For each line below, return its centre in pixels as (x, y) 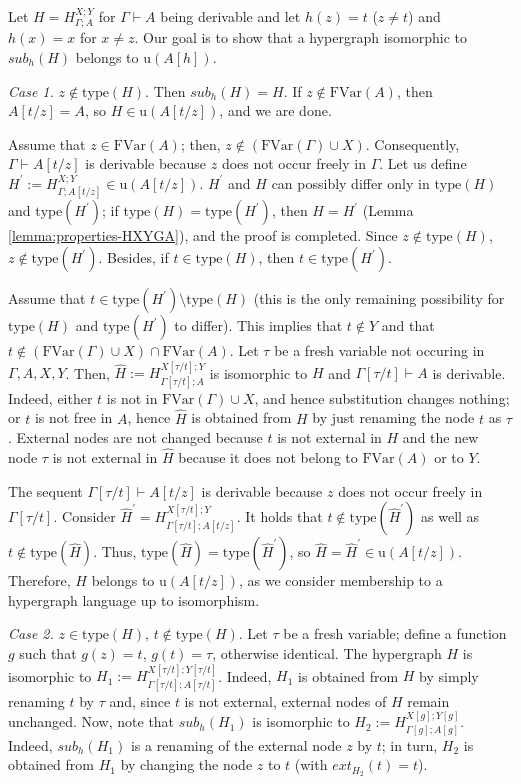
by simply (449, 675)
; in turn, (409, 744)
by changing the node (186, 764)
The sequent (45, 490)
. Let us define (423, 163)
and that (408, 325)
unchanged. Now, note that (91, 721)
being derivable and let (230, 16)
